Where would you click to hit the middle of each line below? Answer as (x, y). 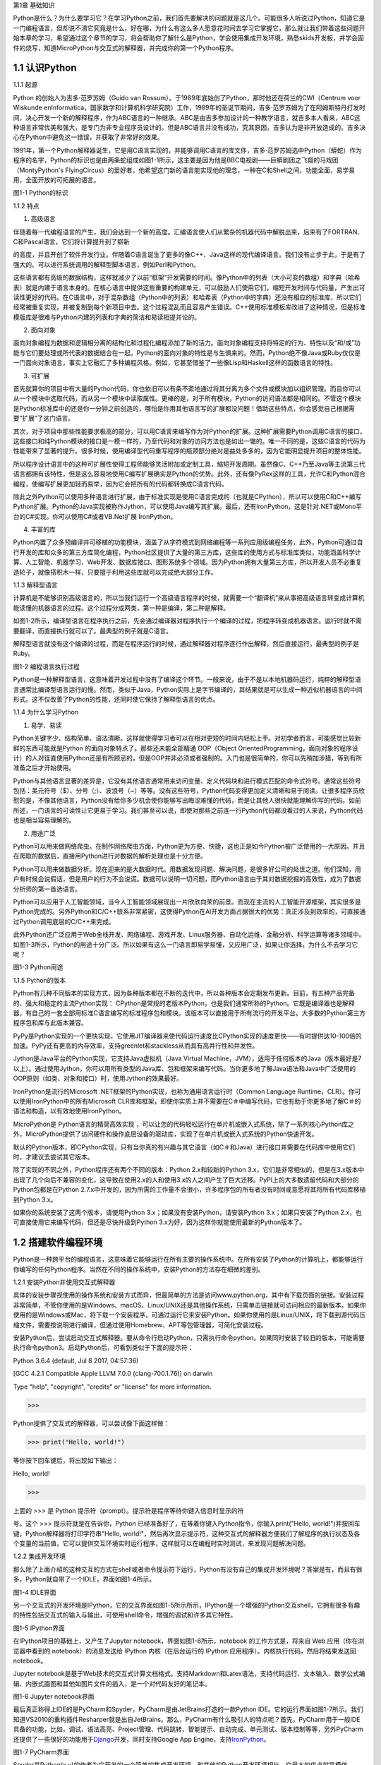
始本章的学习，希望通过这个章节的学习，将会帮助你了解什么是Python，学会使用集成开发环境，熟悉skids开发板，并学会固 (188, 38)
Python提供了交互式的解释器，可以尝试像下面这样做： (91, 1423)
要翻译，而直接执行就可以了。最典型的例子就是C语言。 (93, 630)
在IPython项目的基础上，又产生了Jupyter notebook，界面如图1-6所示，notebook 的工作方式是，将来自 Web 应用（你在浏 (189, 1641)
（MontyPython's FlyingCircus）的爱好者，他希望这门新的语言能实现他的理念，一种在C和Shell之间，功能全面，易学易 (184, 170)
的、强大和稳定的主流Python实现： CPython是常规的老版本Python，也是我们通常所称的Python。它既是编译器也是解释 (184, 1003)
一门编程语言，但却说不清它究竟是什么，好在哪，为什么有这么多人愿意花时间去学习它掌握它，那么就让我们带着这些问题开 (189, 28)
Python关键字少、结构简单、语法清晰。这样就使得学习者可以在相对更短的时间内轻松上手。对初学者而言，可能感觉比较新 (187, 738)
